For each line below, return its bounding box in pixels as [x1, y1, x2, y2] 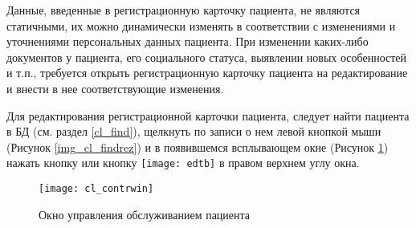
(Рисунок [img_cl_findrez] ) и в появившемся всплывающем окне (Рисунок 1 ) [6, 138, 389, 155]
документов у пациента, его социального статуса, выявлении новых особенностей [6, 48, 407, 65]
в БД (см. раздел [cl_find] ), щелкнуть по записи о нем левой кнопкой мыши [6, 123, 381, 140]
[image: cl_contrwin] [39, 183, 154, 194]
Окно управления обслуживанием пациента [39, 206, 251, 222]
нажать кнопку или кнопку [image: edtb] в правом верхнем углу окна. [6, 154, 360, 171]
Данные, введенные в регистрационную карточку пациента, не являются [6, 2, 361, 18]
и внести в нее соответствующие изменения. [6, 79, 224, 96]
